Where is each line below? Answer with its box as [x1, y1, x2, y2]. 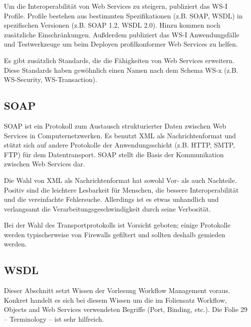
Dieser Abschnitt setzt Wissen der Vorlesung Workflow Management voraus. [4, 285, 230, 295]
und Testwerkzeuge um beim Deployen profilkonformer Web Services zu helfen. [4, 39, 238, 49]
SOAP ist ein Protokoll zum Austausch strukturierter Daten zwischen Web [4, 120, 226, 131]
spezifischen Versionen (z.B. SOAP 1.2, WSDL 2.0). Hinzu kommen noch [4, 20, 220, 30]
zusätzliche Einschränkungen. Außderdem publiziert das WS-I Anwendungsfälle [4, 29, 239, 39]
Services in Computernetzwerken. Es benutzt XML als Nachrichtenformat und [4, 130, 236, 140]
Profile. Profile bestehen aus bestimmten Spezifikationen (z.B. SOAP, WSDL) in [4, 10, 243, 20]
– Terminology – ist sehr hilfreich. [4, 314, 104, 324]
